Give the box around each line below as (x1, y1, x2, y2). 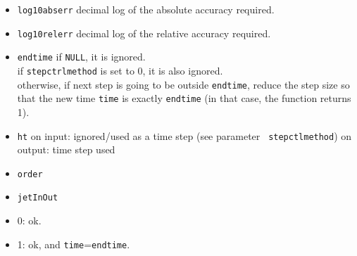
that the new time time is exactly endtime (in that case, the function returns (17, 91, 351, 105)
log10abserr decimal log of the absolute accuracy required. (17, 2, 275, 16)
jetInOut (17, 193, 58, 203)
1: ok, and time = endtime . (17, 236, 130, 251)
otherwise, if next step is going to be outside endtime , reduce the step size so (17, 77, 350, 91)
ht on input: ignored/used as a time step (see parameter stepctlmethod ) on (17, 128, 352, 143)
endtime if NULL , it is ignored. (17, 49, 146, 64)
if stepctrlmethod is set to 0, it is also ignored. (17, 63, 223, 77)
